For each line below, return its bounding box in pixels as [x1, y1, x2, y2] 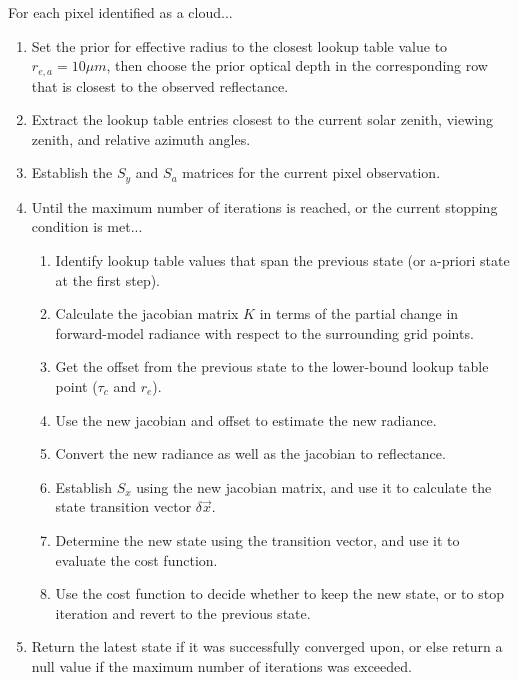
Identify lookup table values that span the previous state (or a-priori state [55, 250, 510, 271]
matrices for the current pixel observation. [182, 162, 441, 183]
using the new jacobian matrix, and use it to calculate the [136, 476, 492, 497]
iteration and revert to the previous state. [55, 602, 311, 623]
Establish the [31, 162, 113, 183]
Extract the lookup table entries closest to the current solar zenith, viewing [31, 109, 493, 130]
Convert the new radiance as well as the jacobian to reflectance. [55, 443, 446, 464]
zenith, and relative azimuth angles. [31, 128, 251, 149]
